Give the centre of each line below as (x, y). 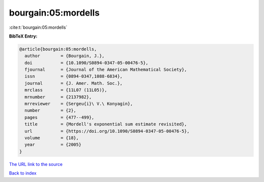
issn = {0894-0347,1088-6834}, (74, 76)
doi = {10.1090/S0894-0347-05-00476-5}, (87, 63)
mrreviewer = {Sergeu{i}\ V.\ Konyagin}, (79, 104)
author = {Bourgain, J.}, (65, 56)
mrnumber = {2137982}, (58, 97)
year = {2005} (53, 145)
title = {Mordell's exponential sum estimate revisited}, (106, 124)
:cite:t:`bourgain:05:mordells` (38, 27)
